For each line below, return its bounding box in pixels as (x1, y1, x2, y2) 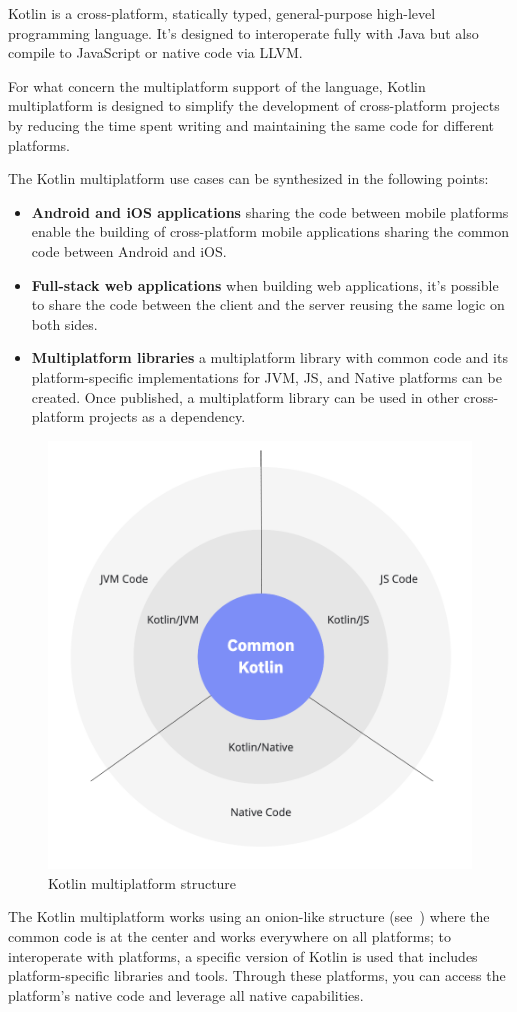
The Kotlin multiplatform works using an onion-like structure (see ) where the (8, 906, 490, 927)
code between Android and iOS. (31, 240, 227, 261)
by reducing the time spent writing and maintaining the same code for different (8, 114, 495, 135)
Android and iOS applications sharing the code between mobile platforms (31, 201, 509, 222)
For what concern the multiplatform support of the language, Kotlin (8, 75, 426, 96)
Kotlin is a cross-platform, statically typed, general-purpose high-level (8, 3, 436, 23)
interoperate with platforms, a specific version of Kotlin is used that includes (8, 945, 478, 966)
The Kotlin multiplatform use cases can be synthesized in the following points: (8, 168, 489, 189)
